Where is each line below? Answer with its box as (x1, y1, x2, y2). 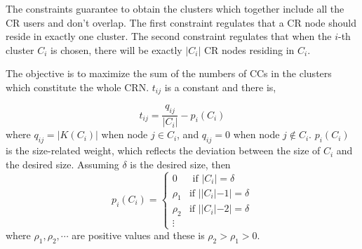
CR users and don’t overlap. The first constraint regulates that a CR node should (6, 15, 356, 29)
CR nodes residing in (203, 42, 295, 57)
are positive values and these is (72, 228, 205, 243)
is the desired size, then (130, 156, 231, 171)
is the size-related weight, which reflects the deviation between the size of (6, 143, 321, 158)
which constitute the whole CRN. (6, 79, 149, 94)
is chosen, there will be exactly (51, 42, 182, 57)
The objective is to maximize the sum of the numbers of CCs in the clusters (6, 66, 332, 81)
